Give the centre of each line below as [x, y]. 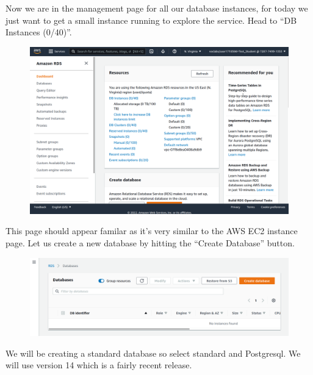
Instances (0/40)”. [39, 32]
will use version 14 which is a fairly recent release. [99, 365]
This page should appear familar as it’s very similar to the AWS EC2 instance [152, 231]
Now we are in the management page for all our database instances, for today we [157, 8]
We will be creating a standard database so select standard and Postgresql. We [153, 353]
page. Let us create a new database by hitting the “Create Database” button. [150, 243]
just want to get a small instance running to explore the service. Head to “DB [151, 20]
